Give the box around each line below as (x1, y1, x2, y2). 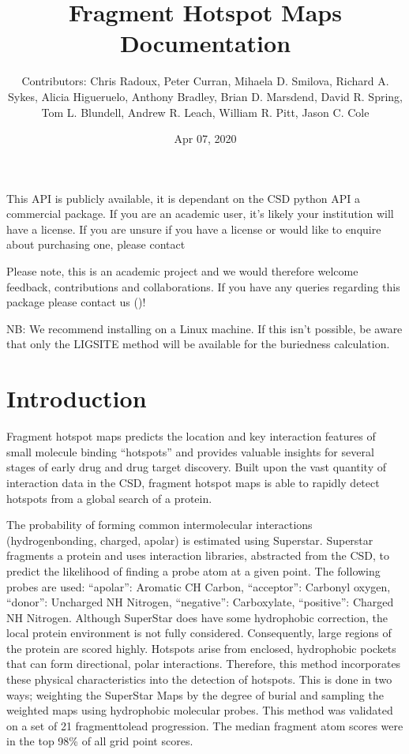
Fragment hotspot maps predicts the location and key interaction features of (6, 428, 376, 445)
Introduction (6, 382, 147, 415)
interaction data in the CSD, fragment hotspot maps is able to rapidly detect (6, 474, 380, 490)
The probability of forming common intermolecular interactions (6, 516, 313, 533)
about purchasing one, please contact (6, 236, 186, 253)
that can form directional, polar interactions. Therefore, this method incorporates (6, 655, 401, 672)
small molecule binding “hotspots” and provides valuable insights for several (6, 443, 374, 460)
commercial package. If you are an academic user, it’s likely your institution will (6, 205, 394, 222)
